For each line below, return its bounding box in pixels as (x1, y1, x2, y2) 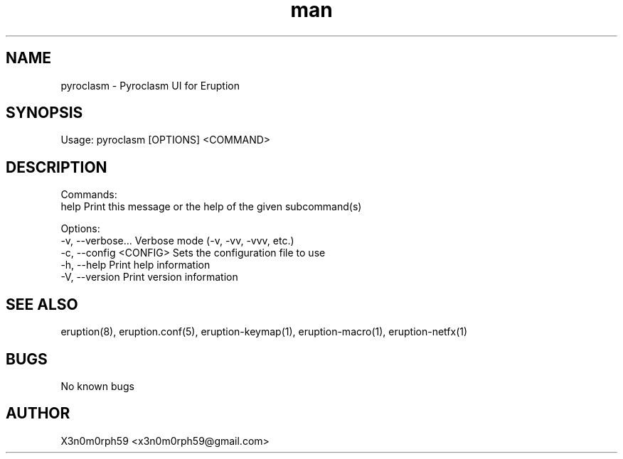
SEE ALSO (6, 295, 78, 313)
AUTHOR (6, 404, 70, 423)
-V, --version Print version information (60, 271, 238, 283)
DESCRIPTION (6, 158, 107, 176)
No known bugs (60, 379, 134, 392)
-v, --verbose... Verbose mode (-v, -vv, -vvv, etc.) (60, 234, 294, 247)
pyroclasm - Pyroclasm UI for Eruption (60, 79, 240, 92)
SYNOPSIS (6, 104, 83, 122)
